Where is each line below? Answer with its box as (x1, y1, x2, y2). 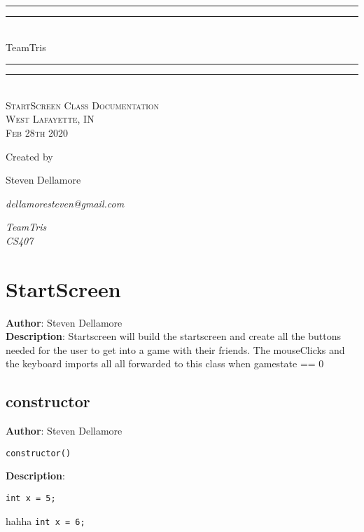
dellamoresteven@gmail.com (6, 196, 125, 210)
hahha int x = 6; (6, 513, 85, 528)
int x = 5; (6, 493, 56, 504)
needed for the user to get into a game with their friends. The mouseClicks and (6, 342, 345, 357)
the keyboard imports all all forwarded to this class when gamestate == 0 (6, 356, 324, 371)
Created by (6, 149, 53, 163)
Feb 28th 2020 (6, 125, 69, 139)
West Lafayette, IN (6, 111, 94, 126)
